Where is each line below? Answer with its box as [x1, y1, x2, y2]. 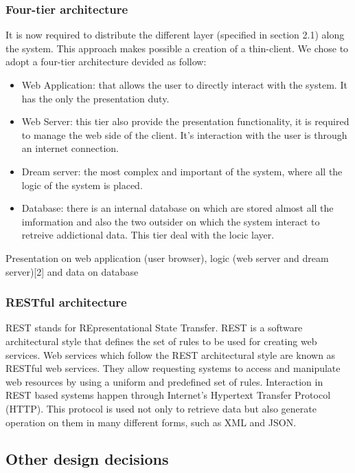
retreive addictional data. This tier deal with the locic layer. [21, 228, 275, 242]
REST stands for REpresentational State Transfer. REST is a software [5, 320, 303, 335]
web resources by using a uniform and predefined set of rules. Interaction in [5, 374, 323, 388]
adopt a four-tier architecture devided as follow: [5, 54, 207, 69]
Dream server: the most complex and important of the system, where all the [21, 164, 343, 178]
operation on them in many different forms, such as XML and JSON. [5, 415, 297, 429]
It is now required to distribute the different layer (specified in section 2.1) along [5, 27, 345, 42]
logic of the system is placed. [21, 177, 143, 192]
